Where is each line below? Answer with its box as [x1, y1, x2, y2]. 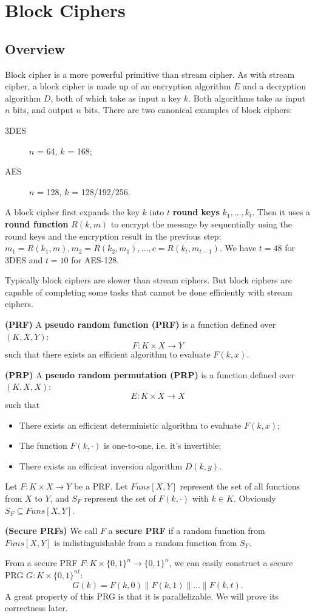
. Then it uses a [252, 206, 311, 218]
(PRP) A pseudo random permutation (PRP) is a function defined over [5, 368, 295, 381]
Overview [5, 39, 66, 58]
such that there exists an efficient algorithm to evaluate [5, 348, 211, 361]
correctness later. [5, 601, 68, 614]
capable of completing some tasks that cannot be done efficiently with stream [5, 285, 293, 298]
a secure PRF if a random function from [108, 524, 265, 537]
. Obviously [233, 492, 276, 505]
